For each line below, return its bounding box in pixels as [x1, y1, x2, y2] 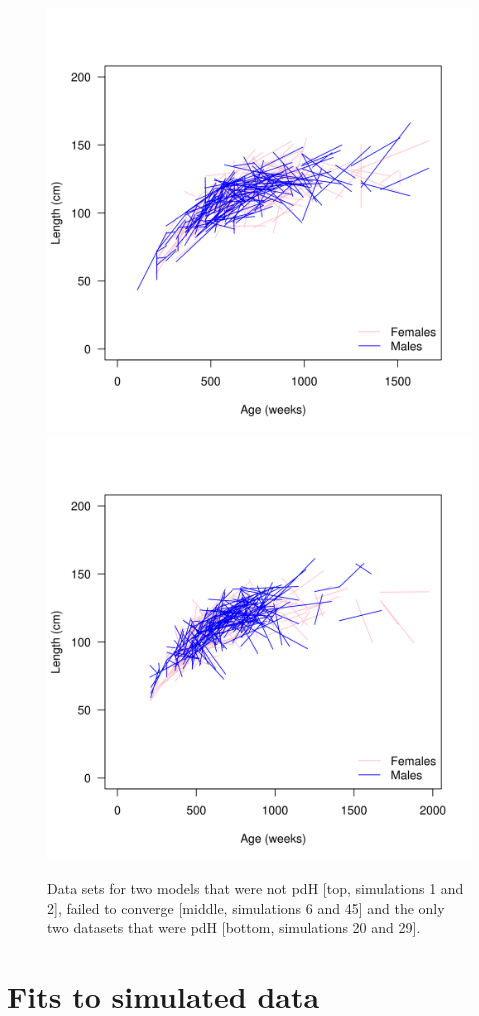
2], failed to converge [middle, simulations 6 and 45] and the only [47, 897, 445, 918]
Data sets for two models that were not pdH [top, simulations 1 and [47, 878, 464, 899]
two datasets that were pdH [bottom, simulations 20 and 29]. [47, 917, 421, 938]
